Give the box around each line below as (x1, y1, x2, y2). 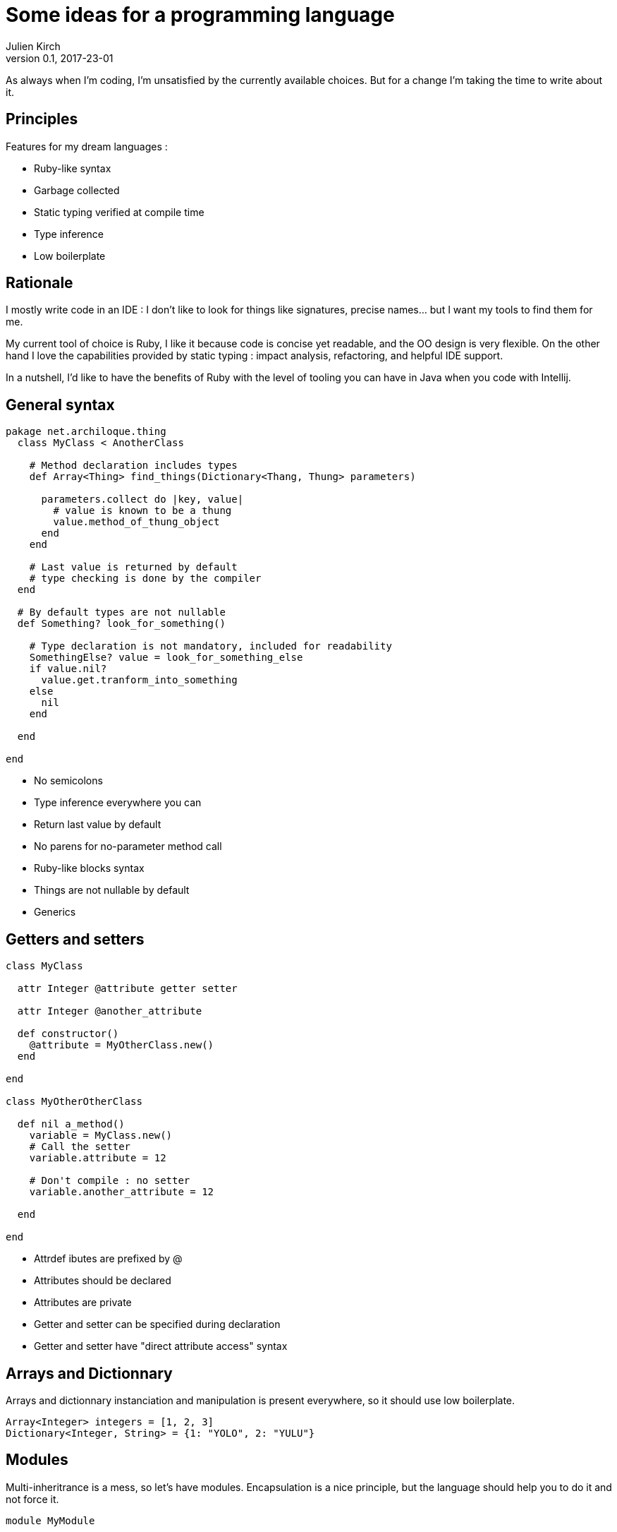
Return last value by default (34, 818, 161, 831)
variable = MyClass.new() (29, 1130, 173, 1142)
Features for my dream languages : (6, 140, 168, 152)
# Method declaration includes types (29, 460, 238, 472)
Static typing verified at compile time (34, 205, 204, 218)
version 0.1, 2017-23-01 (6, 52, 114, 64)
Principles (6, 110, 78, 128)
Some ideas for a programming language (6, 3, 395, 27)
